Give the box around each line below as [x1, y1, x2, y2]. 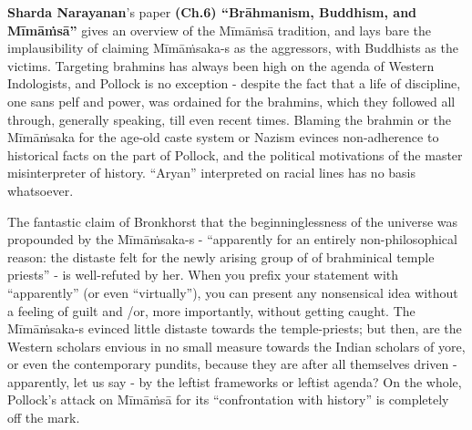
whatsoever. [7, 180, 74, 200]
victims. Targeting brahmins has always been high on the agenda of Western [7, 56, 435, 75]
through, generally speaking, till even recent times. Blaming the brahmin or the [7, 109, 452, 128]
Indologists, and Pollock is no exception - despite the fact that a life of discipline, [7, 74, 461, 93]
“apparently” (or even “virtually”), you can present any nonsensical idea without [7, 282, 458, 302]
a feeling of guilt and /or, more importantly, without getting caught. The [7, 301, 416, 320]
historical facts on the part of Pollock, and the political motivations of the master [7, 145, 463, 164]
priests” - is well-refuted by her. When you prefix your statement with [7, 265, 399, 284]
